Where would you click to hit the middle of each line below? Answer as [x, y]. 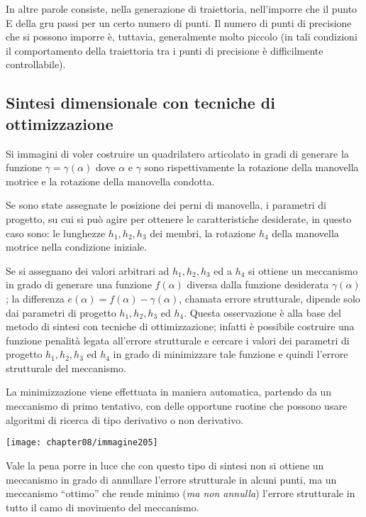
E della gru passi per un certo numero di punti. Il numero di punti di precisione [179, 22]
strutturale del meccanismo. [66, 368]
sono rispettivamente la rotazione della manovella [251, 167]
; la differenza [35, 298]
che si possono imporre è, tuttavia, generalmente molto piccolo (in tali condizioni [182, 37]
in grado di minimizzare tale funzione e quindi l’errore [231, 354]
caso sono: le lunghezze [56, 233]
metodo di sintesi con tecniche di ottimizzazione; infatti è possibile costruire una [180, 326]
